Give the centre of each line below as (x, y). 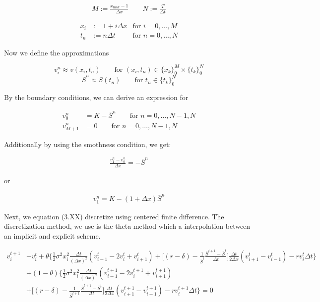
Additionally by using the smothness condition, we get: (88, 144)
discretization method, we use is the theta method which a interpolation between (127, 226)
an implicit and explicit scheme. (52, 235)
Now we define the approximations (57, 52)
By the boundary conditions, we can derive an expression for (96, 97)
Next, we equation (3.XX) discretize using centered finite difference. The (114, 216)
